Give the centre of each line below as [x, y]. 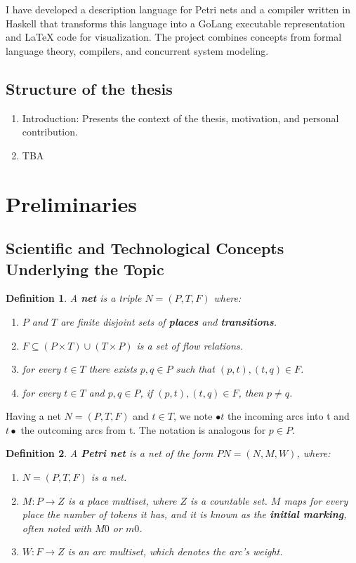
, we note [193, 416]
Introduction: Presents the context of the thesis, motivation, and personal [180, 118]
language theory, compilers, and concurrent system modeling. [137, 50]
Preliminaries [71, 203]
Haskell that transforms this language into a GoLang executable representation [176, 23]
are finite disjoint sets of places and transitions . [169, 321]
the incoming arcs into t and [288, 416]
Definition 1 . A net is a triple [74, 298]
